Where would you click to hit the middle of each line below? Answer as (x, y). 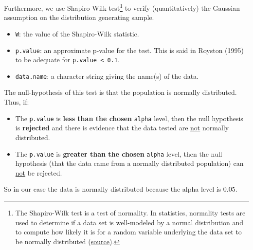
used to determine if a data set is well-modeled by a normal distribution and (129, 222)
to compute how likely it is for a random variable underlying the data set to (128, 232)
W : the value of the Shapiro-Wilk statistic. (77, 33)
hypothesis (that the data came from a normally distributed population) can (129, 163)
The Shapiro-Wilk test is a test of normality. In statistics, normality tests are (130, 212)
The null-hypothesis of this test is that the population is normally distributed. (120, 92)
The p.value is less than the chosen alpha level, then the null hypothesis (129, 118)
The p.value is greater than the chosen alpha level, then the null (119, 153)
